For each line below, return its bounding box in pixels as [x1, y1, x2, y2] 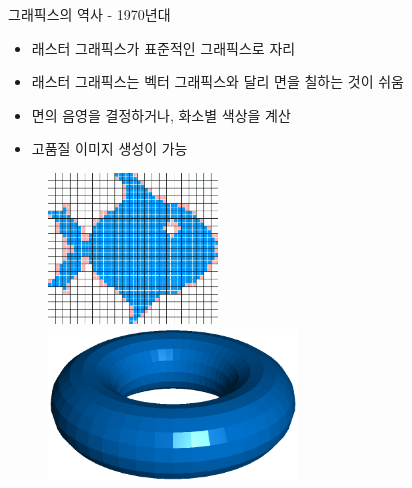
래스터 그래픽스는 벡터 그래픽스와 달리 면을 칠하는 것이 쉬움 [31, 71, 404, 92]
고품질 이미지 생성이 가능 [31, 138, 188, 159]
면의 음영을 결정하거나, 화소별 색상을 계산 [31, 104, 291, 125]
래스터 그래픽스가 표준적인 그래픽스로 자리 [31, 37, 296, 58]
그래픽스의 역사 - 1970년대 [8, 4, 171, 24]
